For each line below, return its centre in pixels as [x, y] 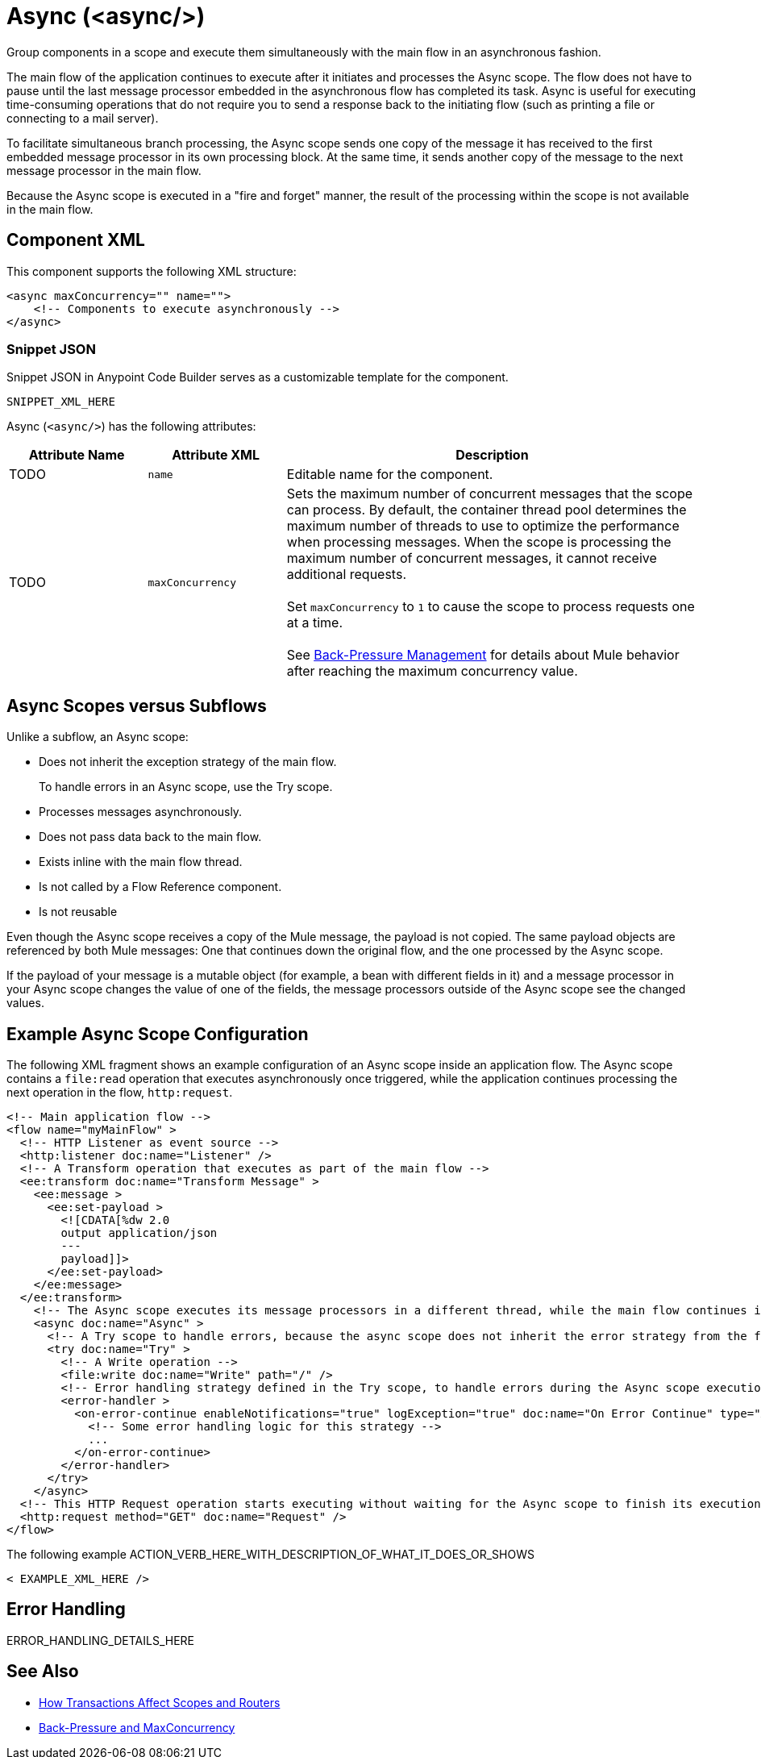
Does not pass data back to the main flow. [150, 837]
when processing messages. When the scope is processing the [479, 542]
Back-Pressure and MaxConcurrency [137, 1727]
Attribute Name [77, 455]
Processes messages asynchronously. [141, 812]
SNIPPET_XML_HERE [61, 402]
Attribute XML [216, 455]
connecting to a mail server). [83, 118]
